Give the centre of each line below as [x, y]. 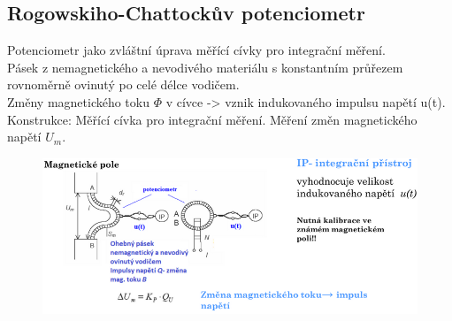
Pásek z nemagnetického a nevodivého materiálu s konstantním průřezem [205, 67]
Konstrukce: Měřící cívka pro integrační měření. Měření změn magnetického [212, 119]
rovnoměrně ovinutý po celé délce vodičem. [123, 84]
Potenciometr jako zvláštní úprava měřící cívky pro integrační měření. [196, 50]
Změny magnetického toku [78, 101]
